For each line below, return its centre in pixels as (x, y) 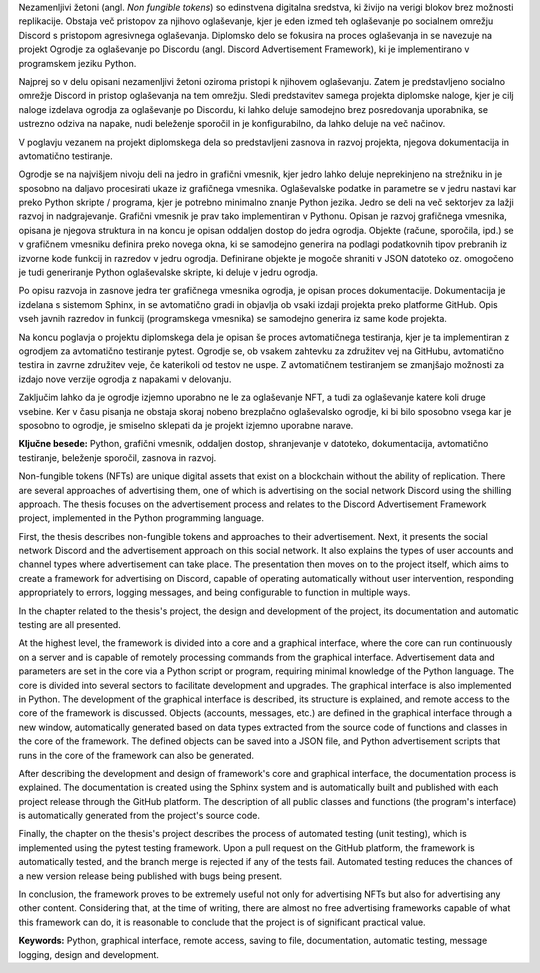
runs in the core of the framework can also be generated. (136, 755)
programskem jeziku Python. (77, 63)
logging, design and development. (89, 954)
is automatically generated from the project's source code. (139, 816)
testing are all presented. (70, 625)
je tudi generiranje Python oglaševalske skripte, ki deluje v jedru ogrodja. (168, 272)
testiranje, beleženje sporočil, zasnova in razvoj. (117, 457)
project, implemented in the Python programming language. (141, 518)
